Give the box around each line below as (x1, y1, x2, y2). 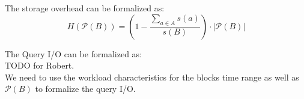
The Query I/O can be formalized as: (5, 47, 142, 60)
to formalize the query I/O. (35, 82, 136, 95)
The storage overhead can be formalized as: (5, 2, 165, 14)
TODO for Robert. (5, 59, 74, 72)
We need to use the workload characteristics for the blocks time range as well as (5, 70, 299, 83)
